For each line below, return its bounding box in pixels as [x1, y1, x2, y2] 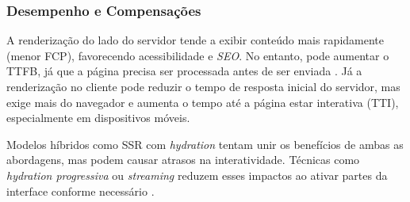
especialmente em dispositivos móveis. [6, 109, 190, 126]
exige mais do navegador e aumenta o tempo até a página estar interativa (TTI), [6, 93, 399, 110]
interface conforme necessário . [6, 182, 155, 199]
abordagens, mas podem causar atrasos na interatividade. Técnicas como [6, 151, 360, 168]
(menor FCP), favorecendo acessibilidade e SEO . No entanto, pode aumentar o [6, 47, 389, 63]
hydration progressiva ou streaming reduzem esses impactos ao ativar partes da [6, 166, 388, 183]
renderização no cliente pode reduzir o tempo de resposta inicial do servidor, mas [6, 78, 400, 94]
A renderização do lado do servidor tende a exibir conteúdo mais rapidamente [6, 32, 384, 48]
